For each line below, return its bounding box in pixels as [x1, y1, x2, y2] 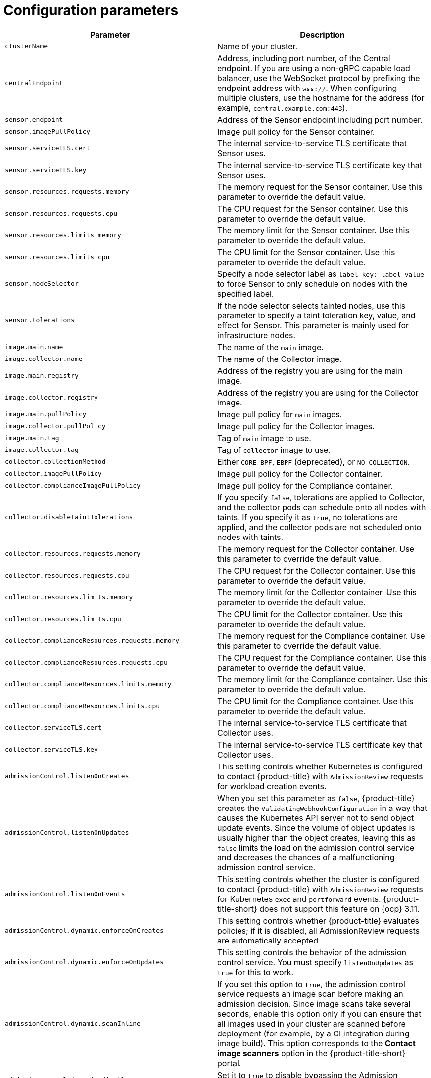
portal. [217, 1058, 241, 1068]
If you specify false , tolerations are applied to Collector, [217, 492, 425, 502]
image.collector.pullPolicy [5, 422, 106, 430]
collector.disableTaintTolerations [5, 513, 133, 521]
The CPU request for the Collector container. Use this [217, 565, 416, 576]
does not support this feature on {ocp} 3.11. [259, 903, 420, 914]
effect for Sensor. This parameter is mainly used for [217, 320, 409, 330]
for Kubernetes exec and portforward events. [217, 894, 381, 904]
